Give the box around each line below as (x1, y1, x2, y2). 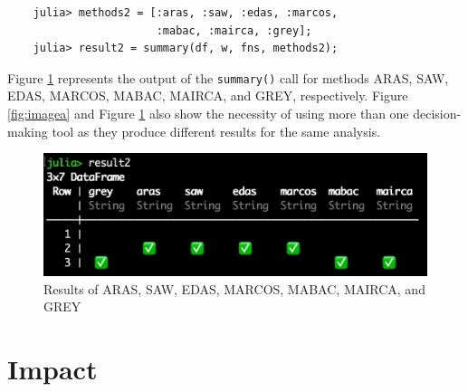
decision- (413, 104, 462, 123)
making (7, 121, 48, 140)
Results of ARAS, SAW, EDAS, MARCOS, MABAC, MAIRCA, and (43, 279, 425, 298)
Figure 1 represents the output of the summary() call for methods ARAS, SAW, (7, 68, 449, 87)
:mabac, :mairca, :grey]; (156, 24, 312, 37)
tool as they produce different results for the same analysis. (52, 121, 381, 140)
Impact (7, 350, 98, 387)
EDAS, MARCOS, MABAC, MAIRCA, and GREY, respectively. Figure (7, 86, 408, 105)
